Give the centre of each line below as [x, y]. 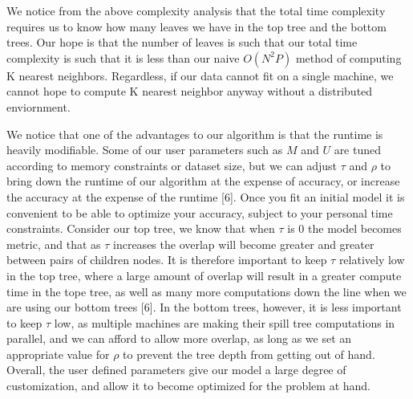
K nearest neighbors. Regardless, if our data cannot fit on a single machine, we [200, 75]
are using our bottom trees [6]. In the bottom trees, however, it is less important [204, 307]
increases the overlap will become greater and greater [244, 244]
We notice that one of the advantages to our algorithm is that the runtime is [195, 134]
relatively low [372, 260]
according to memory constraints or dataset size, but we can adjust [172, 165]
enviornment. [38, 106]
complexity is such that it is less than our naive [123, 57]
